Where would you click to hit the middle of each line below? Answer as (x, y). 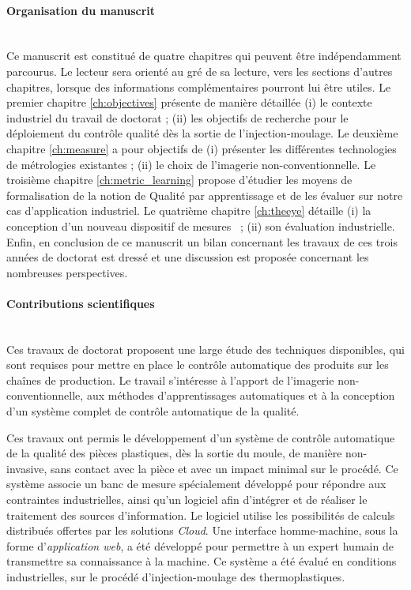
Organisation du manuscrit (81, 10)
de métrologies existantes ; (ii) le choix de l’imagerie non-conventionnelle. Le (191, 164)
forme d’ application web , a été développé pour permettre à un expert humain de (200, 545)
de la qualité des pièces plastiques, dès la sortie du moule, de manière (174, 453)
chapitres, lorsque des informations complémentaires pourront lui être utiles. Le (199, 86)
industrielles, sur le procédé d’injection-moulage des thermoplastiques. (176, 577)
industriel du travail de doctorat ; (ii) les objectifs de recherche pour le (177, 117)
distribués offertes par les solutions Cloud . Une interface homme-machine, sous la (202, 530)
